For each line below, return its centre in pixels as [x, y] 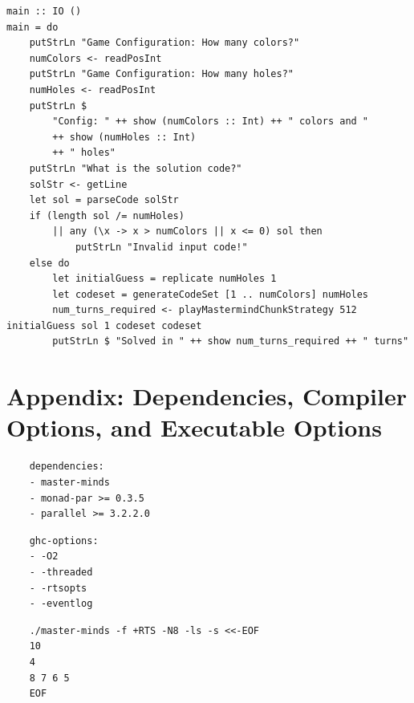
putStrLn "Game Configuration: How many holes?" [161, 74]
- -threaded [61, 572]
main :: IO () [44, 11]
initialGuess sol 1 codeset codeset [104, 325]
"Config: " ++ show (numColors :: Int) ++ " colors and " [211, 122]
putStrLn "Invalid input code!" [161, 247]
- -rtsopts [58, 588]
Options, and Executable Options [194, 427]
